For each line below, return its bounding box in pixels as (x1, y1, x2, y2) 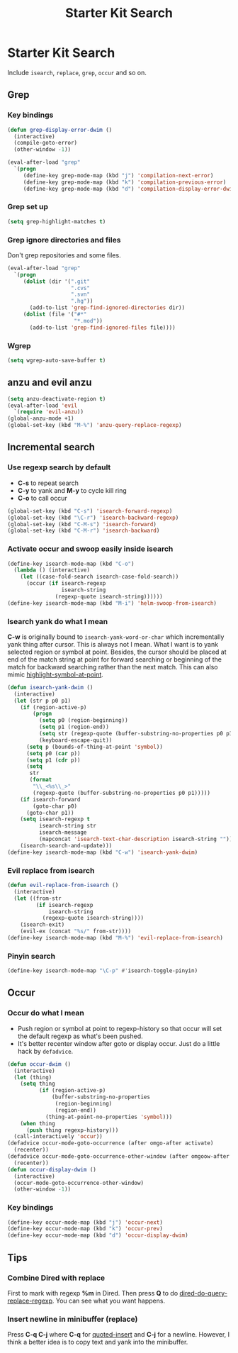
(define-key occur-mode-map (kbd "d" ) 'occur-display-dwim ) (7, 1232, 189, 1239)
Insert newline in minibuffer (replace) (7, 1314, 138, 1324)
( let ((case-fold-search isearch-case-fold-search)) (20, 573, 179, 581)
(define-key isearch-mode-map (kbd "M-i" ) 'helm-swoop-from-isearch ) (7, 599, 217, 607)
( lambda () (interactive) (13, 567, 91, 574)
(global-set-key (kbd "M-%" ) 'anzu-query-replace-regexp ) (7, 422, 182, 429)
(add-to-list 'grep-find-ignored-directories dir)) (29, 304, 186, 311)
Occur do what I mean (7, 1008, 85, 1018)
